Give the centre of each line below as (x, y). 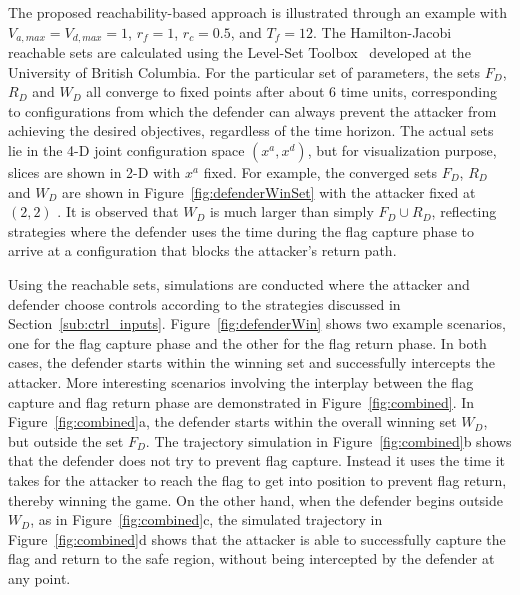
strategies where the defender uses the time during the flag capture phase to (241, 230)
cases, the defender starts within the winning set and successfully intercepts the (251, 362)
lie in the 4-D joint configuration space (126, 150)
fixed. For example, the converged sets (320, 172)
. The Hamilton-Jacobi (382, 31)
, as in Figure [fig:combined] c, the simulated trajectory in (206, 519)
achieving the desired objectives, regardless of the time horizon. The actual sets (251, 130)
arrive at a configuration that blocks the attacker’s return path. (202, 250)
